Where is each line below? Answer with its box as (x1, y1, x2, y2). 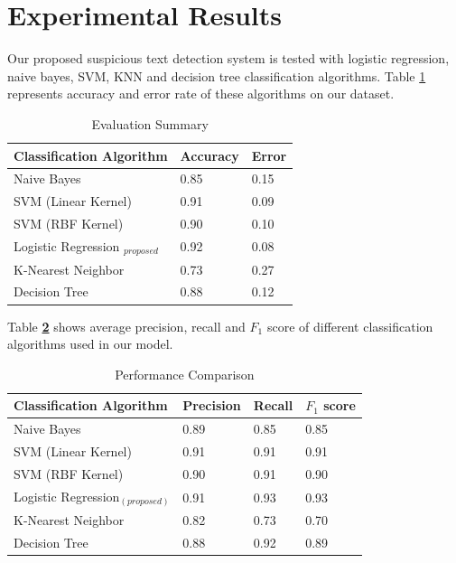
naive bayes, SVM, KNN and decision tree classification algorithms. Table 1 (7, 66, 426, 85)
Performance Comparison (115, 364, 255, 383)
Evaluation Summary (91, 114, 209, 133)
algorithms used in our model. (7, 334, 173, 353)
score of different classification (266, 316, 433, 335)
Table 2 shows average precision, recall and (7, 316, 246, 335)
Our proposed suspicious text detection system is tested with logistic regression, (7, 49, 450, 68)
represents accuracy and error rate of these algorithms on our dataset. (7, 84, 395, 103)
